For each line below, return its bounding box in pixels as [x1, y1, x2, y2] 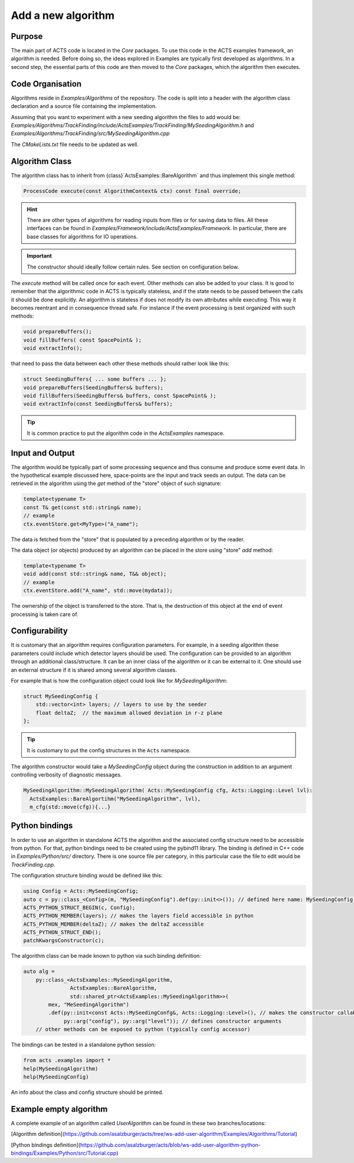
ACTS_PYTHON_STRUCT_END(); [23, 929, 101, 936]
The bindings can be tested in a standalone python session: [11, 1041, 156, 1049]
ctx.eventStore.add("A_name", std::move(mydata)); [23, 587, 173, 594]
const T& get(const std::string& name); [23, 504, 142, 510]
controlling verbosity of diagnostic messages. [11, 771, 122, 778]
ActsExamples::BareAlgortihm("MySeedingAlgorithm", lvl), [29, 795, 201, 802]
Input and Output [11, 448, 75, 458]
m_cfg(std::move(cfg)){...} [29, 804, 111, 811]
